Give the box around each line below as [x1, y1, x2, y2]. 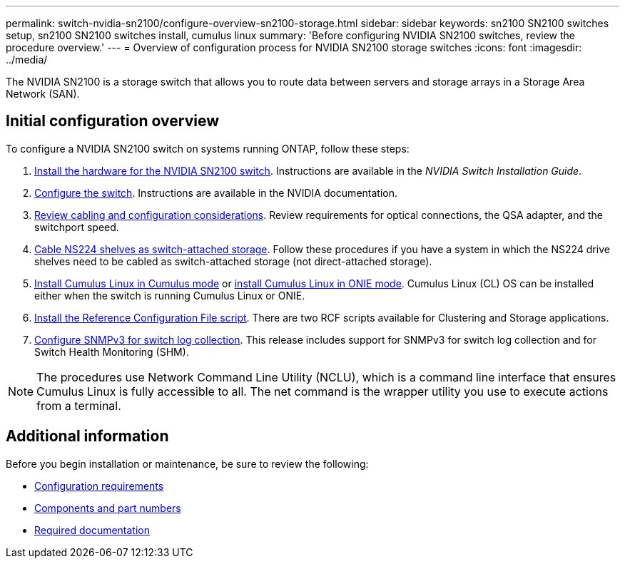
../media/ [6, 53, 48, 66]
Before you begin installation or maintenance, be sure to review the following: [6, 457, 369, 470]
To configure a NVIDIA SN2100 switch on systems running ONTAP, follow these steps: [6, 142, 410, 155]
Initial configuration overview [6, 112, 219, 130]
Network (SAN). [6, 88, 80, 100]
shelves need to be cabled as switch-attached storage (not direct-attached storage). [34, 255, 432, 267]
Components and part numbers [34, 501, 181, 514]
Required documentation [34, 523, 151, 536]
